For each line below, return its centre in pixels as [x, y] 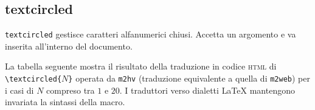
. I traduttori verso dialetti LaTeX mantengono [207, 90]
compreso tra [71, 90]
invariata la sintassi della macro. [65, 102]
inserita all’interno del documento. [69, 46]
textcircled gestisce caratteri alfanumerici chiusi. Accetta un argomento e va [151, 34]
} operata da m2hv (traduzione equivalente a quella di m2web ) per [189, 78]
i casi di [19, 90]
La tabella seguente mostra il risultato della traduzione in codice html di [141, 66]
